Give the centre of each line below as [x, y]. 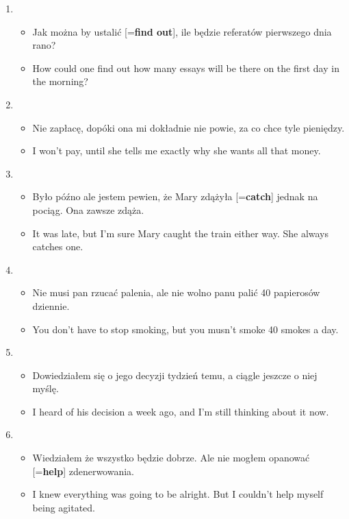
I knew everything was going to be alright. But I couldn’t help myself [178, 494]
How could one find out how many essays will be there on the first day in [186, 68]
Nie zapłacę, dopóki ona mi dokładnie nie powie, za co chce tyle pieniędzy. [189, 127]
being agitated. [64, 507]
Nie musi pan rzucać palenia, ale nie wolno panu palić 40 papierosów [176, 292]
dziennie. [51, 305]
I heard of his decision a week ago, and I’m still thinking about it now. [181, 411]
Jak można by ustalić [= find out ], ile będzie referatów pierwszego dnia [182, 31]
